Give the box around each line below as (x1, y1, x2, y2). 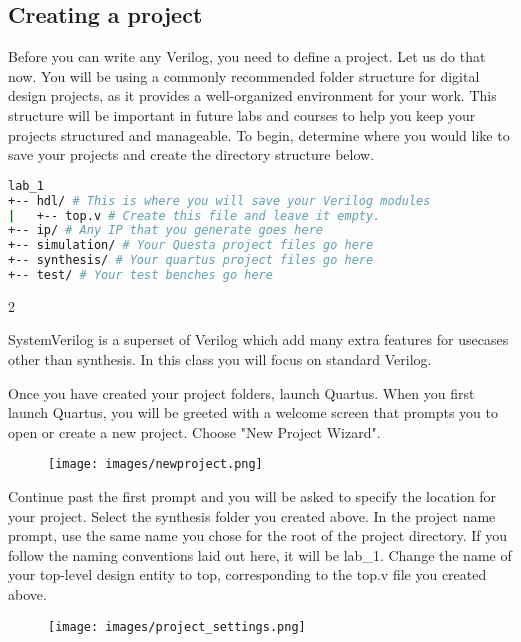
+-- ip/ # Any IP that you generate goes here (8, 223, 323, 238)
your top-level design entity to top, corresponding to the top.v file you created (8, 564, 487, 585)
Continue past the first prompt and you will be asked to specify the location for (8, 486, 497, 507)
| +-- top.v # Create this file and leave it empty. (8, 208, 381, 223)
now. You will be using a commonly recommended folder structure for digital (8, 65, 480, 86)
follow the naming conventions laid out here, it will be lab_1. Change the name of (8, 544, 512, 565)
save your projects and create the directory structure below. (8, 144, 375, 165)
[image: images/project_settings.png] (48, 619, 306, 634)
